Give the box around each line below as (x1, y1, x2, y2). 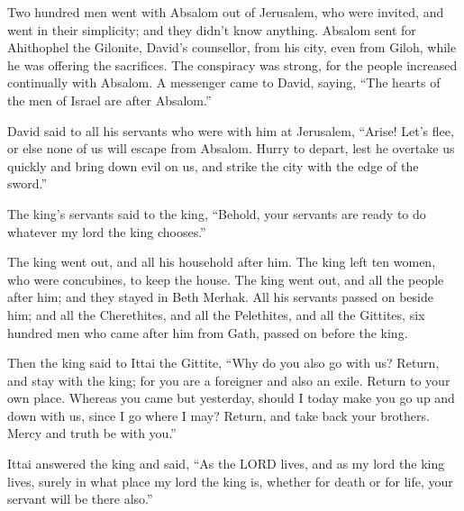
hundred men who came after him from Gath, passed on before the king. (7, 323, 408, 342)
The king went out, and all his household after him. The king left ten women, (7, 252, 436, 271)
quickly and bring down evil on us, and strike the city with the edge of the (7, 156, 419, 175)
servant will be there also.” (7, 489, 153, 508)
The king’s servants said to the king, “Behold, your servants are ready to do (7, 204, 426, 223)
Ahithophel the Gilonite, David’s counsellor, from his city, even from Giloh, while (7, 38, 457, 57)
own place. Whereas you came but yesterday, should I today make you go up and (7, 388, 455, 407)
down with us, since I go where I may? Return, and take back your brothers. (7, 406, 430, 424)
